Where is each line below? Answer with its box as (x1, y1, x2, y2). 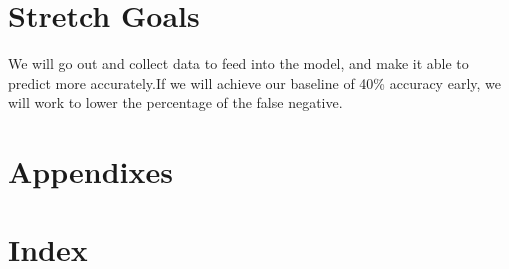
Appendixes (8, 151, 173, 192)
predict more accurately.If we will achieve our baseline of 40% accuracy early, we (8, 72, 501, 93)
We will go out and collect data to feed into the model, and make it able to (8, 53, 469, 74)
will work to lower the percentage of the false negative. (8, 92, 343, 113)
